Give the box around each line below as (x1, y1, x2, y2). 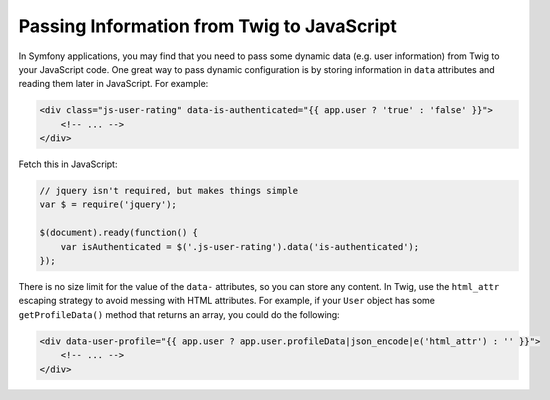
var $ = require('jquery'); (39, 199, 177, 210)
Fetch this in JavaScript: (18, 158, 118, 170)
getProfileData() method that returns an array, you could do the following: (18, 308, 340, 320)
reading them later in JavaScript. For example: (18, 78, 209, 90)
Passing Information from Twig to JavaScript (18, 15, 397, 37)
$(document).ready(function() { (39, 227, 199, 239)
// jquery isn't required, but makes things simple (39, 185, 299, 197)
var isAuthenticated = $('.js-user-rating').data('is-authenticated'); (60, 241, 420, 252)
